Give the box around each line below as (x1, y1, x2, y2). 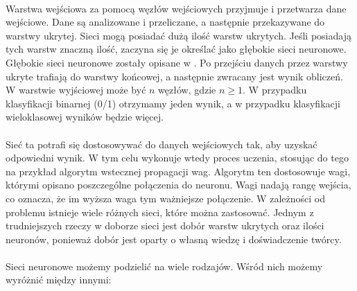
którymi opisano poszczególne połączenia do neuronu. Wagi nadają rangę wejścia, (6, 177, 351, 192)
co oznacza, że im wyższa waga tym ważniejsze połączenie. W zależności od (6, 191, 325, 205)
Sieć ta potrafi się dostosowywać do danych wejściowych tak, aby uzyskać (6, 136, 317, 151)
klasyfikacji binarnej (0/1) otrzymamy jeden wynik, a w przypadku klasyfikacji (6, 96, 340, 110)
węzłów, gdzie (158, 82, 216, 97)
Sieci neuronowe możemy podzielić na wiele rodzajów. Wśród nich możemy (6, 258, 323, 273)
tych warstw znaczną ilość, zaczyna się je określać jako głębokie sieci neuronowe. (6, 42, 347, 56)
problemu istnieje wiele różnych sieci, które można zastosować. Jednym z (6, 204, 314, 219)
